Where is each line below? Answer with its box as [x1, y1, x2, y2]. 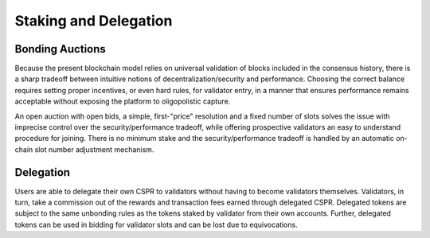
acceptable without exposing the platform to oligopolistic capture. [14, 96, 231, 107]
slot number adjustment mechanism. [34, 144, 154, 154]
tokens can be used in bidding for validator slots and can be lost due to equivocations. [14, 220, 298, 229]
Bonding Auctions [14, 42, 107, 56]
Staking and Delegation [14, 12, 173, 29]
